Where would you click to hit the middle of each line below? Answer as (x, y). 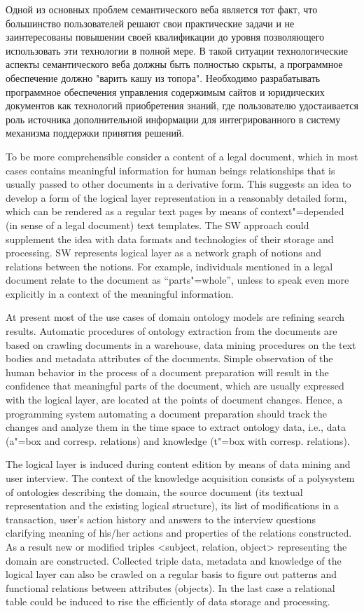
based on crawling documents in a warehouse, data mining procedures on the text (181, 344)
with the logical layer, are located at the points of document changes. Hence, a (174, 400)
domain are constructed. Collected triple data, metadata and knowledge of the (174, 560)
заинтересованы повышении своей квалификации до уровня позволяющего (165, 37)
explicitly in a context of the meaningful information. (120, 293)
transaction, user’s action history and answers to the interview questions (161, 519)
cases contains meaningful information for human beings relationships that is (170, 170)
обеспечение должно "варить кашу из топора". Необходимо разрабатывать (163, 77)
